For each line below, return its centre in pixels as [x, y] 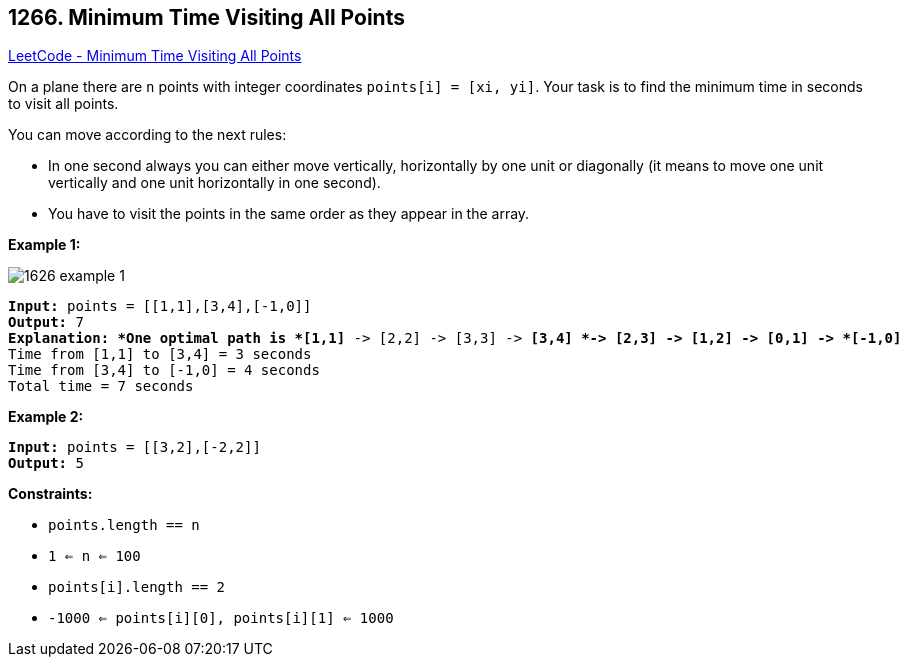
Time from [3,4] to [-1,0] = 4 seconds [164, 370]
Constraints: [50, 494]
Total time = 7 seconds [101, 386]
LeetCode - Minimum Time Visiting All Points [155, 56]
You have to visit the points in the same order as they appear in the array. [289, 214]
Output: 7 [46, 322]
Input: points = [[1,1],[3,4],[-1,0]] [160, 306]
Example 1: [44, 245]
